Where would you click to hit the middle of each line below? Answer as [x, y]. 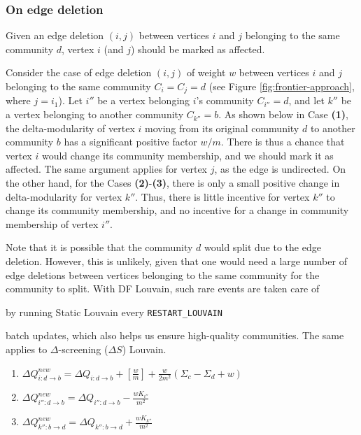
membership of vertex [52, 223]
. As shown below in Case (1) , [283, 114]
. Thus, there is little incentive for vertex [222, 196]
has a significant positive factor [130, 142]
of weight [206, 72]
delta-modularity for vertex [64, 196]
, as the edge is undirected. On [280, 169]
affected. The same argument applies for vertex [107, 169]
